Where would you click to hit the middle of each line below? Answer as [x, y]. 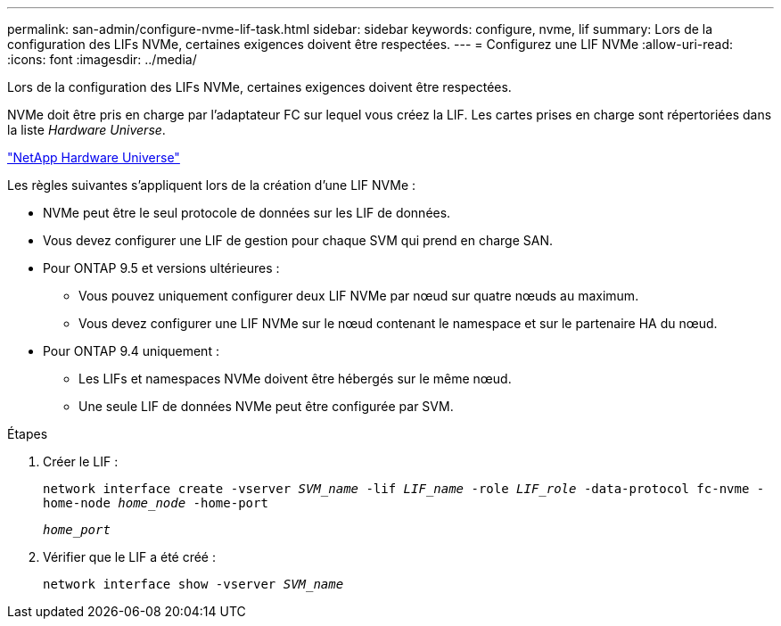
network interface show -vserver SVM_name [193, 584]
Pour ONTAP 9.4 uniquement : [131, 351]
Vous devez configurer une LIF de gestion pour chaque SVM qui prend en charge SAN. [298, 240]
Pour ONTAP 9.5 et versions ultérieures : [161, 268]
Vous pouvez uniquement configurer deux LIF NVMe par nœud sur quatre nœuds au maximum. [359, 296]
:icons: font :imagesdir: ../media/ [102, 59]
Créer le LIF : [81, 461]
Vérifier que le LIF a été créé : [130, 557]
